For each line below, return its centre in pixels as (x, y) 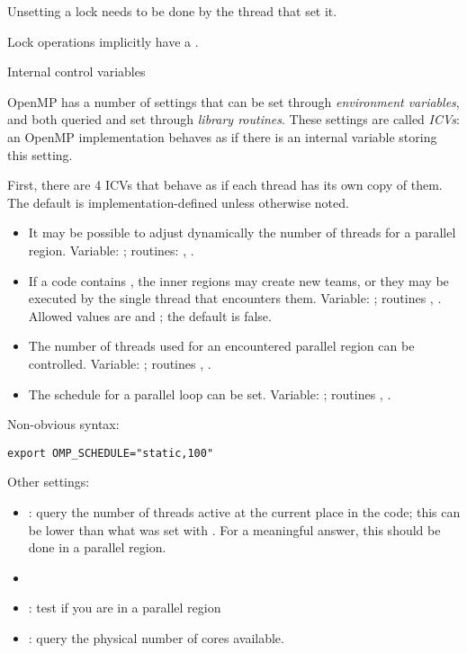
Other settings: (49, 482)
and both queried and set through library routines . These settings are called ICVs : (233, 119)
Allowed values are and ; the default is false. (150, 315)
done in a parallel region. (97, 547)
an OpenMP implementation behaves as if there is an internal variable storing (222, 136)
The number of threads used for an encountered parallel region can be (221, 346)
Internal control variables (76, 72)
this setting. (40, 154)
